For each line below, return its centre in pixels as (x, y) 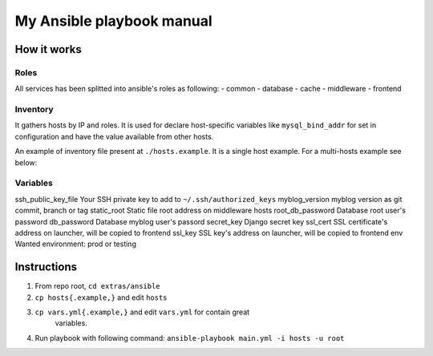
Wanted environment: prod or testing (75, 244)
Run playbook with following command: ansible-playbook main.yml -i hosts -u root (190, 338)
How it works (48, 49)
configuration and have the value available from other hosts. (114, 136)
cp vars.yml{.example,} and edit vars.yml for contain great (142, 312)
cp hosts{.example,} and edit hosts (101, 297)
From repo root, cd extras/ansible (97, 286)
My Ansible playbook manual (113, 21)
